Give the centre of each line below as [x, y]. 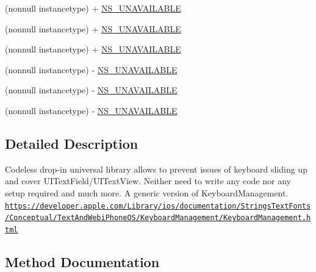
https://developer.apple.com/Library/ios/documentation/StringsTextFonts [158, 206]
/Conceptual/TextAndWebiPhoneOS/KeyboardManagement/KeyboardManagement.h [158, 218]
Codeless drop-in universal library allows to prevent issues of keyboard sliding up [156, 169]
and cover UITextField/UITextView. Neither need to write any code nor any [148, 181]
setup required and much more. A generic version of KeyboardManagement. [147, 192]
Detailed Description [72, 143]
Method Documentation [82, 261]
